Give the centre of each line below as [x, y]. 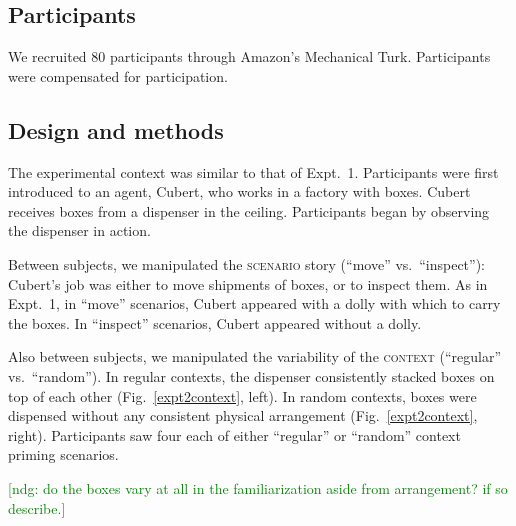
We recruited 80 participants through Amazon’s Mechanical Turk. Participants [249, 56]
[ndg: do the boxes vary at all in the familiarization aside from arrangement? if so [258, 487]
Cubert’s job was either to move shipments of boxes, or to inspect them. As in [248, 283]
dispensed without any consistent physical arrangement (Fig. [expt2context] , [243, 415]
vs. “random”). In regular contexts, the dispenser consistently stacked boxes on [251, 375]
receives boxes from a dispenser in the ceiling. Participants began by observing [249, 210]
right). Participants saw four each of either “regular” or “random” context [234, 434]
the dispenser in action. [79, 230]
